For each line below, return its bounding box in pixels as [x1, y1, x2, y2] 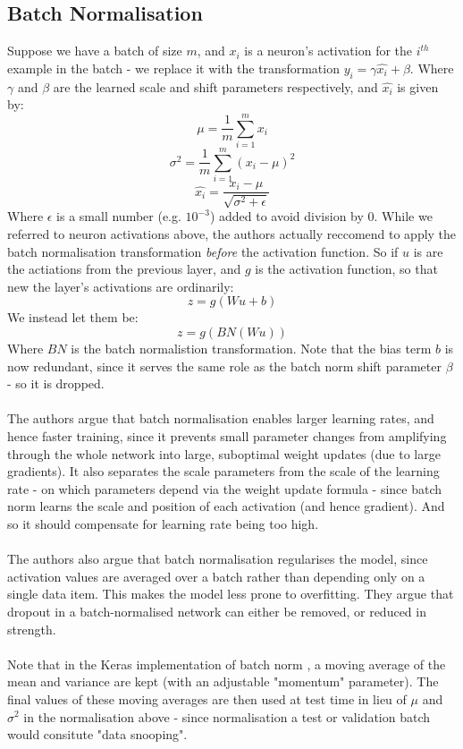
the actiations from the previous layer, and [7, 260, 241, 278]
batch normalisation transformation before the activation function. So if [7, 242, 399, 260]
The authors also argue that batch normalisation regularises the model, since [7, 549, 428, 568]
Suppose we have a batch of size [7, 41, 182, 60]
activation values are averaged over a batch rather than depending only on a [7, 566, 425, 585]
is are [413, 242, 443, 260]
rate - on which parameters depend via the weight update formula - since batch [7, 479, 442, 498]
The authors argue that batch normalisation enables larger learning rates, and [7, 409, 434, 428]
